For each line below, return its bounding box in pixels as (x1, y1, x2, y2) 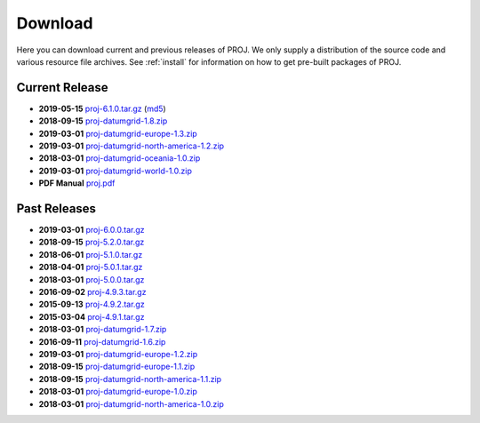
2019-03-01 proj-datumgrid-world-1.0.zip (38, 165, 193, 176)
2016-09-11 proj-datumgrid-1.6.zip (38, 336, 166, 347)
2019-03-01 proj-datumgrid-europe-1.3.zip (38, 128, 197, 139)
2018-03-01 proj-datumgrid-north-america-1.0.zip (38, 398, 224, 409)
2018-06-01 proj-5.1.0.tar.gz (38, 249, 143, 259)
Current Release (16, 80, 108, 95)
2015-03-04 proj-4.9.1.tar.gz (38, 311, 145, 322)
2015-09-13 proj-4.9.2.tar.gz (38, 299, 146, 310)
